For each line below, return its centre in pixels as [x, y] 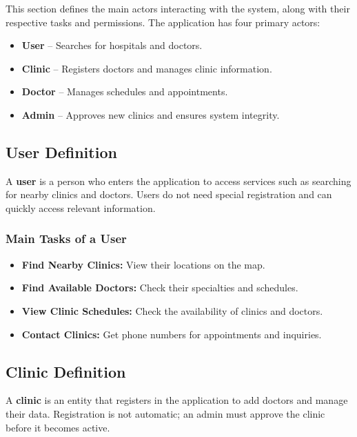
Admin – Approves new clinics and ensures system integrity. [151, 114]
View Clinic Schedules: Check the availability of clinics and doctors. [172, 310]
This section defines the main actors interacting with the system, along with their [178, 8]
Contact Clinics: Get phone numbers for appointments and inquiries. [172, 334]
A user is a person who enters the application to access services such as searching [178, 181]
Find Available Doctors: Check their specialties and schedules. [160, 288]
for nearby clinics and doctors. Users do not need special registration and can [169, 194]
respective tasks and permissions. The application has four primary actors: [163, 22]
